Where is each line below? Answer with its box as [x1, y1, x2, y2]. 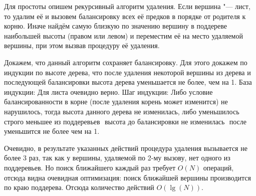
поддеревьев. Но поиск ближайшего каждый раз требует [4, 162, 176, 172]
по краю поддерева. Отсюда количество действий [4, 182, 154, 192]
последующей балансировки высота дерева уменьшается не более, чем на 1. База [4, 77, 252, 87]
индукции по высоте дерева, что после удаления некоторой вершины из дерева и [4, 67, 251, 77]
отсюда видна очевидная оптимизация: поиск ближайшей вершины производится [4, 172, 251, 182]
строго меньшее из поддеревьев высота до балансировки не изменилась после [4, 116, 247, 126]
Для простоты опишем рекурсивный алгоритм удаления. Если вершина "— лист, [4, 1, 250, 11]
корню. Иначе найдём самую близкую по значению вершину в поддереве [4, 21, 227, 31]
